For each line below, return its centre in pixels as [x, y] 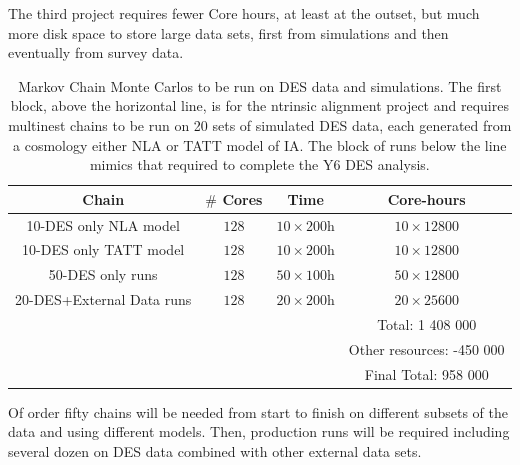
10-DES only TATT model [103, 249]
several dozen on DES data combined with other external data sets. [215, 450]
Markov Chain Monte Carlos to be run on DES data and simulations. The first [260, 85]
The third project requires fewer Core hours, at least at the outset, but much [244, 13]
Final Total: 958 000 [426, 373]
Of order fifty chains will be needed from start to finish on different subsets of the [258, 411]
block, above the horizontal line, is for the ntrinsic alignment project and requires [259, 105]
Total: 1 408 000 [427, 323]
